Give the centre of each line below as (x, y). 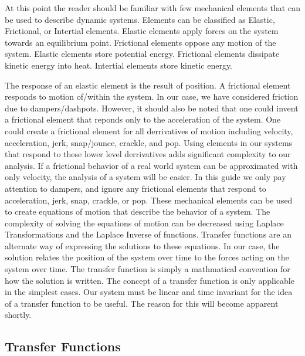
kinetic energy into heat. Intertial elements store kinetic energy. (119, 65)
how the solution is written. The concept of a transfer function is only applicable (150, 280)
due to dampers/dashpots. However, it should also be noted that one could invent (152, 108)
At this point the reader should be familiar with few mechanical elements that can (152, 8)
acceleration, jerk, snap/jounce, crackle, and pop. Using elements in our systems (149, 142)
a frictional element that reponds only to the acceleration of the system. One (143, 119)
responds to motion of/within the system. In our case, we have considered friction (152, 96)
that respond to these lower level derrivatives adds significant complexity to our (148, 154)
